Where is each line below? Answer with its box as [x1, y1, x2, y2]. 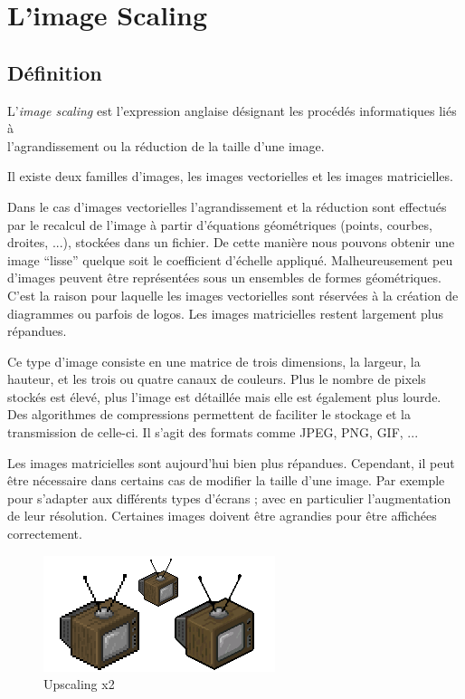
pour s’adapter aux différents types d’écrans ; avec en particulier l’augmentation [7, 488, 451, 507]
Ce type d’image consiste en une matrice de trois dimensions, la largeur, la [7, 351, 421, 370]
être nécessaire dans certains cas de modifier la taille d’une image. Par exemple [7, 471, 445, 490]
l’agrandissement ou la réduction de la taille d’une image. [7, 136, 325, 155]
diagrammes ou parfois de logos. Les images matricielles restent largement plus [7, 303, 443, 322]
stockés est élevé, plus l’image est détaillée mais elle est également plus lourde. [7, 387, 441, 406]
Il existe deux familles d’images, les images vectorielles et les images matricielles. [7, 167, 453, 186]
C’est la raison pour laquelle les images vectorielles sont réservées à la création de [7, 285, 459, 304]
